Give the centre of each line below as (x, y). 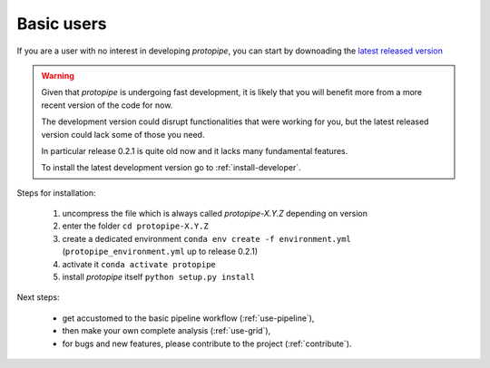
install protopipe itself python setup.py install (159, 277)
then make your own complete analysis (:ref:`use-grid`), (167, 331)
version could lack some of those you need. (123, 134)
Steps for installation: (56, 193)
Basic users (62, 24)
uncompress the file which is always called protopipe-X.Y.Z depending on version (215, 214)
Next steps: (38, 297)
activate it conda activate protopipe (139, 264)
